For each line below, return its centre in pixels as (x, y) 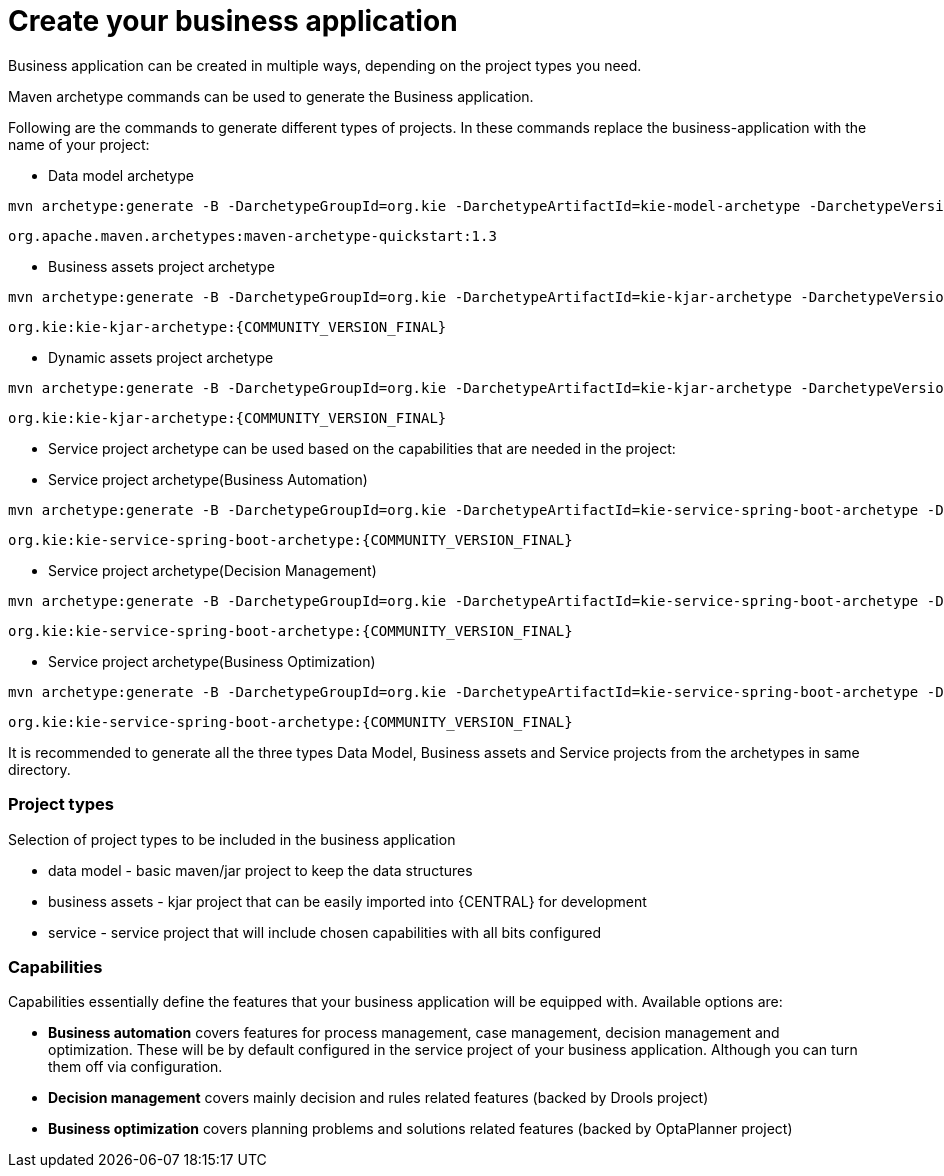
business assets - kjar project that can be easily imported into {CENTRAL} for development (347, 901)
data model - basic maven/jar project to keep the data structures (260, 870)
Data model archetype (121, 175)
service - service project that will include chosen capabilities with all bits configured (325, 932)
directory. (39, 769)
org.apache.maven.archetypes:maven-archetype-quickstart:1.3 (252, 235)
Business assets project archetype (161, 266)
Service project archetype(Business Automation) (208, 479)
